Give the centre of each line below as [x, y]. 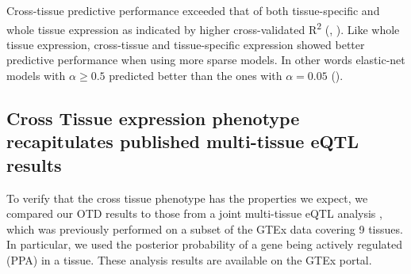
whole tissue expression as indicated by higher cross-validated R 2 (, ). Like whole [203, 28]
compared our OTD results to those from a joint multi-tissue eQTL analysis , [194, 213]
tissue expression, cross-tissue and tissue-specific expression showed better [186, 44]
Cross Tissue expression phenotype [153, 118]
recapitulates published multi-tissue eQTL [182, 141]
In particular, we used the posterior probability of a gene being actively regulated [204, 244]
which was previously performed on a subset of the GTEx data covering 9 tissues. [205, 228]
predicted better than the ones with [196, 76]
